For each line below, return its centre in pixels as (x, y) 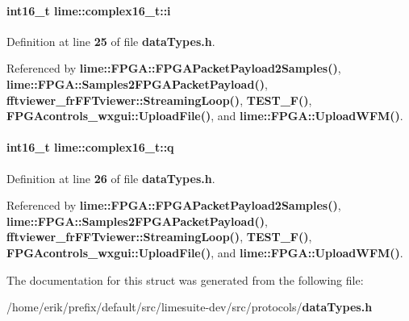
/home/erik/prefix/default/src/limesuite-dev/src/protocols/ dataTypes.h (190, 307)
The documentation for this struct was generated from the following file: (185, 279)
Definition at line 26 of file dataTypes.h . (111, 178)
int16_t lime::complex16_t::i (89, 10)
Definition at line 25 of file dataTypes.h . (111, 41)
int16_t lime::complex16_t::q (90, 147)
